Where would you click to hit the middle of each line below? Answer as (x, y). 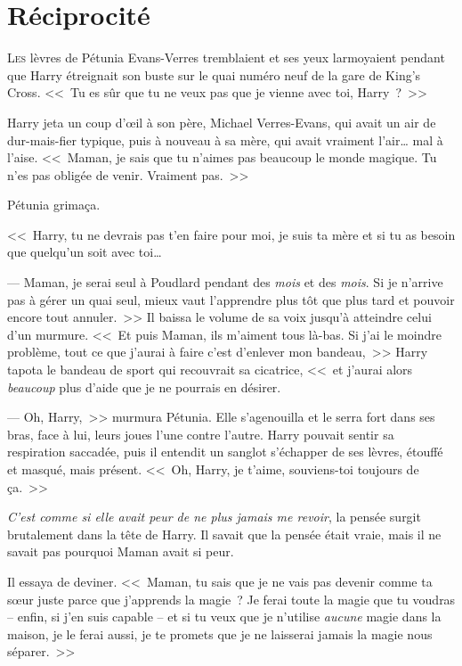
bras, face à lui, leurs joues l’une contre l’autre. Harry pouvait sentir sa (201, 434)
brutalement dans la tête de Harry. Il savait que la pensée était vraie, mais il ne (224, 534)
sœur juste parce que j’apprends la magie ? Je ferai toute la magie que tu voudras (231, 599)
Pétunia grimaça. (54, 205)
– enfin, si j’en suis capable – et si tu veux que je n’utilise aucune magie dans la (224, 617)
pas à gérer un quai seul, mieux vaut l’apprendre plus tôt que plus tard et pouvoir (231, 299)
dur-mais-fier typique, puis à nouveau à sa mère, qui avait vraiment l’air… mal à (225, 140)
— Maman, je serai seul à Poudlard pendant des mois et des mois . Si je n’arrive (225, 282)
